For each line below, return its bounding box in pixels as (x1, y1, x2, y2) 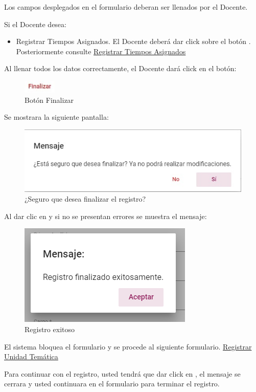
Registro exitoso (25, 324, 75, 335)
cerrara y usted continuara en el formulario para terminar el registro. (4, 378, 220, 389)
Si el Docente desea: (4, 18, 66, 29)
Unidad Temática (4, 351, 58, 362)
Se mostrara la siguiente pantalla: (4, 112, 109, 122)
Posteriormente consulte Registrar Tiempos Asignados (16, 46, 186, 56)
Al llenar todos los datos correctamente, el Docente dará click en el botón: (4, 63, 237, 74)
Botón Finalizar (25, 94, 74, 105)
